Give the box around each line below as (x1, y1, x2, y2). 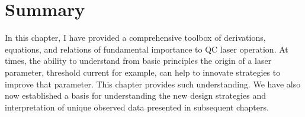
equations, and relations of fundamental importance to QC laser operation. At (5, 43, 288, 55)
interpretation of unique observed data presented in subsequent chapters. (5, 100, 269, 113)
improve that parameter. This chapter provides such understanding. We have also (5, 77, 301, 90)
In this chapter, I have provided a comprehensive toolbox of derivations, (5, 31, 266, 44)
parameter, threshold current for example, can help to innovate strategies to (5, 66, 281, 78)
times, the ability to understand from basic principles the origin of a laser (5, 54, 272, 67)
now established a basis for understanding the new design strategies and (5, 89, 266, 102)
